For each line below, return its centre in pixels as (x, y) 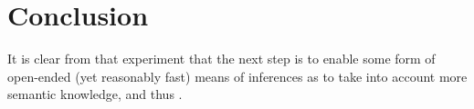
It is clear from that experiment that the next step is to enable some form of (221, 59)
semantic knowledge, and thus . (95, 94)
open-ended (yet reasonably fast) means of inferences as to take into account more (237, 76)
